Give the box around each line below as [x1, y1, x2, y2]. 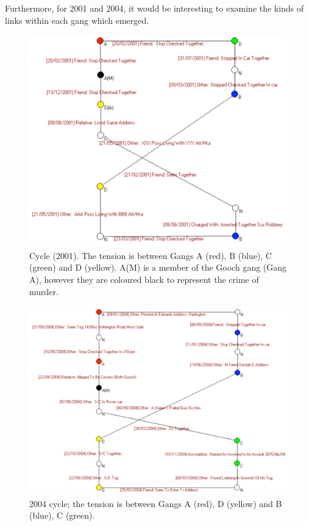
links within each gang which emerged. [5, 13, 149, 26]
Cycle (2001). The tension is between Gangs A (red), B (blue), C [29, 249, 272, 261]
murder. [29, 285, 59, 298]
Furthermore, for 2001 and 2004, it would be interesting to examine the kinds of [5, 2, 304, 14]
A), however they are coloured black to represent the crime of [29, 272, 259, 285]
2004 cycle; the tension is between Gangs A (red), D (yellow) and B [29, 497, 282, 510]
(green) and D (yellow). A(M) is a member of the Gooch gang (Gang [29, 261, 287, 274]
